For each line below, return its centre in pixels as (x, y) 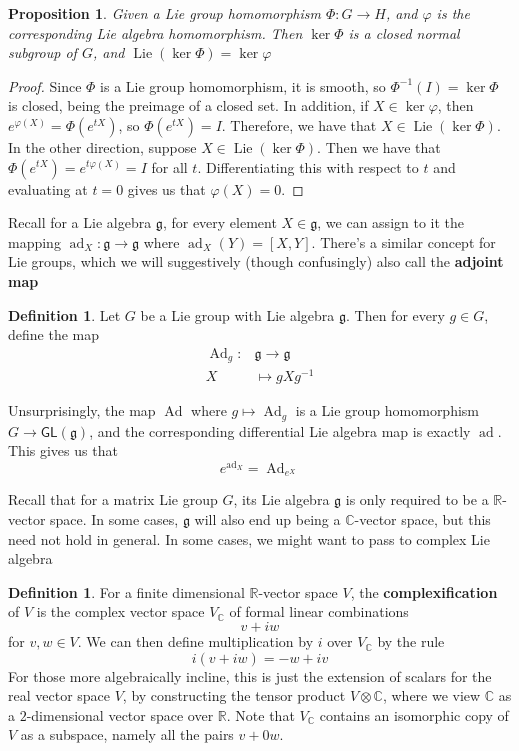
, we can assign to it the (391, 222)
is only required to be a (417, 499)
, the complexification (424, 591)
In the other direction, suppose (102, 146)
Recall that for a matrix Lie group (113, 499)
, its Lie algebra (281, 499)
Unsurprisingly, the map (82, 410)
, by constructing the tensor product (234, 695)
